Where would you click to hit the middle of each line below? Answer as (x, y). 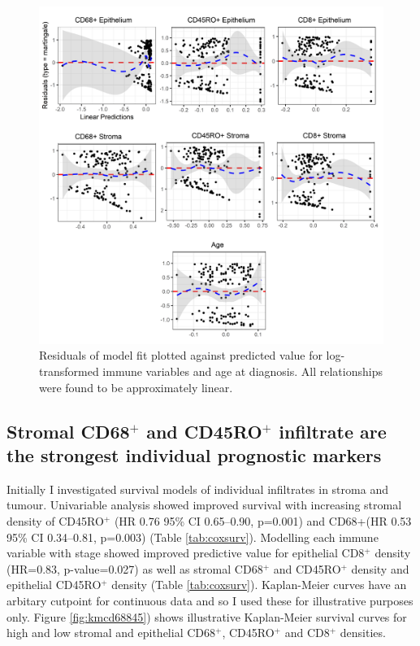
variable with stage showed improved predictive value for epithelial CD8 (186, 553)
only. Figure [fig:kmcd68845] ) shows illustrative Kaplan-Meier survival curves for (207, 616)
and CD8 (307, 633)
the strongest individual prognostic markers (194, 455)
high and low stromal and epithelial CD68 (111, 633)
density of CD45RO (55, 521)
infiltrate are (333, 431)
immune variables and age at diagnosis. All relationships (242, 371)
